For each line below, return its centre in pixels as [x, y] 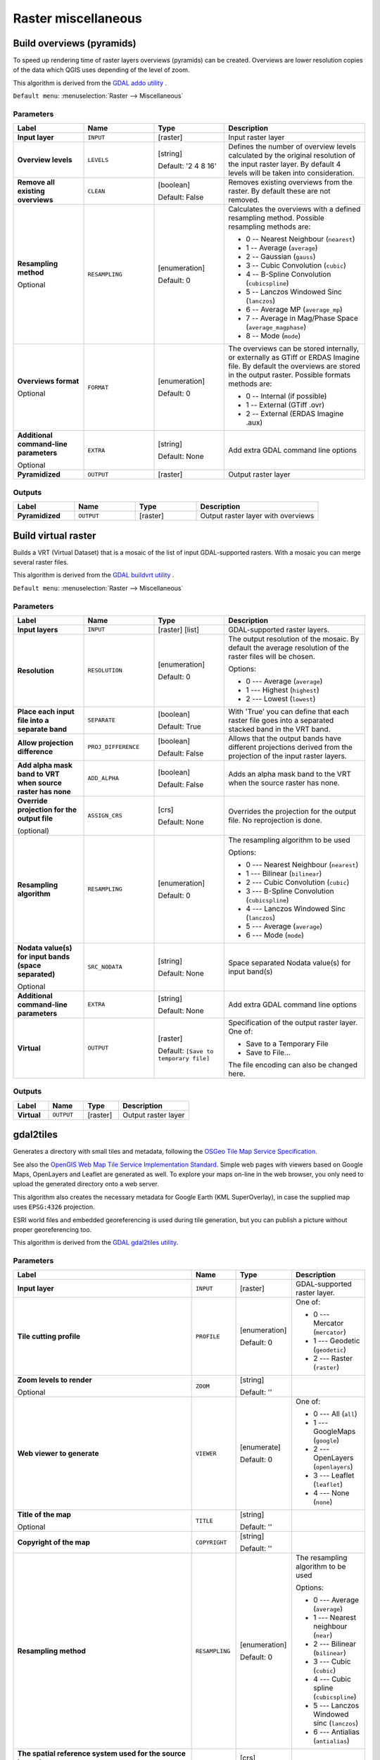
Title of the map [44, 1515]
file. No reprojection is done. [275, 820]
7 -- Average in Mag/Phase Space [302, 318]
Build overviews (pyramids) [75, 43]
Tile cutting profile [49, 1336]
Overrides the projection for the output [292, 811]
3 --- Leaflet [334, 1476]
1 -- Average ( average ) [282, 248]
